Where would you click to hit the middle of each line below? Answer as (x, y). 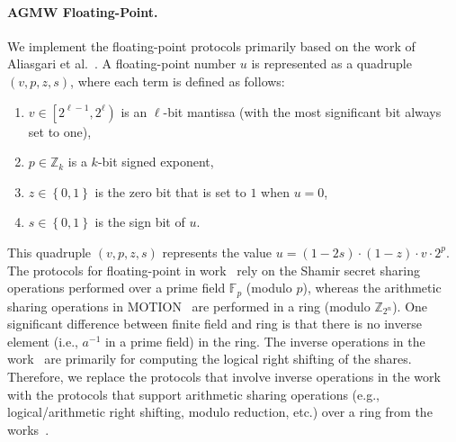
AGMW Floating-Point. (83, 11)
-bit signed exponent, (156, 162)
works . (28, 429)
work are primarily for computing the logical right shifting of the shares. (210, 359)
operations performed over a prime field (116, 288)
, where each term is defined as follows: (178, 81)
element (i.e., (43, 341)
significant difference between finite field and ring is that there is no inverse (215, 324)
